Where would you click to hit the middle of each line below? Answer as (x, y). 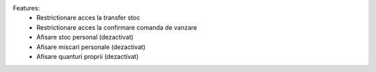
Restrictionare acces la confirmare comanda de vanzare (117, 27)
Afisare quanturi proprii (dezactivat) (88, 56)
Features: (26, 8)
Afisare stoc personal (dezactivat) (85, 37)
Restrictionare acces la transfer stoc (88, 18)
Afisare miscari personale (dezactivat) (91, 47)
